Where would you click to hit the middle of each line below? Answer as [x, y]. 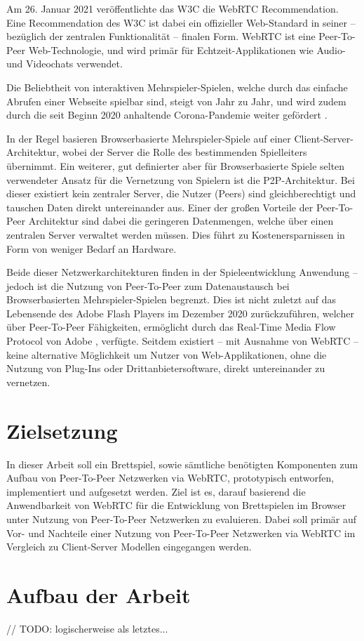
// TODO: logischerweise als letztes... [87, 628]
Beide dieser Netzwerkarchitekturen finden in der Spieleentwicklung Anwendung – [182, 272]
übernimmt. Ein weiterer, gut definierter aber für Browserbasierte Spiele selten [176, 165]
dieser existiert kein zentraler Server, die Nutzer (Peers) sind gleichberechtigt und [181, 193]
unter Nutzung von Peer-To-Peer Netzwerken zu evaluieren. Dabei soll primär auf [182, 518]
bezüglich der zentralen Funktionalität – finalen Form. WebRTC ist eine [161, 36]
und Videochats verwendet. [65, 64]
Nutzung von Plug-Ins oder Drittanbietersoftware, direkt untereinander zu [166, 368]
